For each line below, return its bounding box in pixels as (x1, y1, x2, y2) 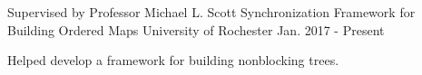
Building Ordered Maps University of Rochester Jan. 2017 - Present (7, 20, 385, 39)
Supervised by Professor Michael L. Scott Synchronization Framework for (7, 3, 416, 21)
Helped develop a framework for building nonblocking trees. (7, 51, 339, 70)
